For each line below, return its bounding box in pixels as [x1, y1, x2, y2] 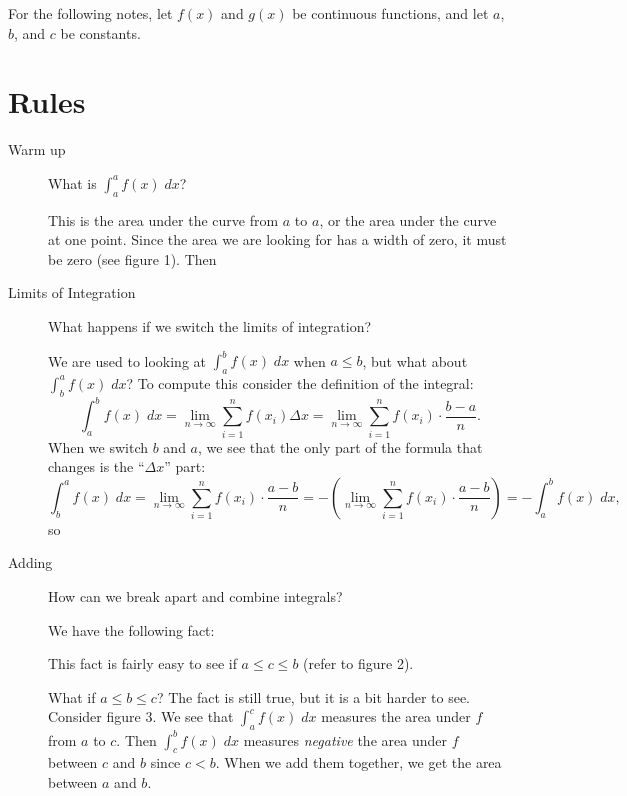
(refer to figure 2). [303, 653, 414, 674]
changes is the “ [48, 456, 145, 477]
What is [48, 172, 97, 193]
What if [48, 686, 96, 707]
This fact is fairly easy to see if [48, 653, 237, 674]
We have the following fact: [48, 619, 215, 640]
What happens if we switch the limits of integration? [48, 316, 372, 337]
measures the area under [321, 706, 471, 727]
